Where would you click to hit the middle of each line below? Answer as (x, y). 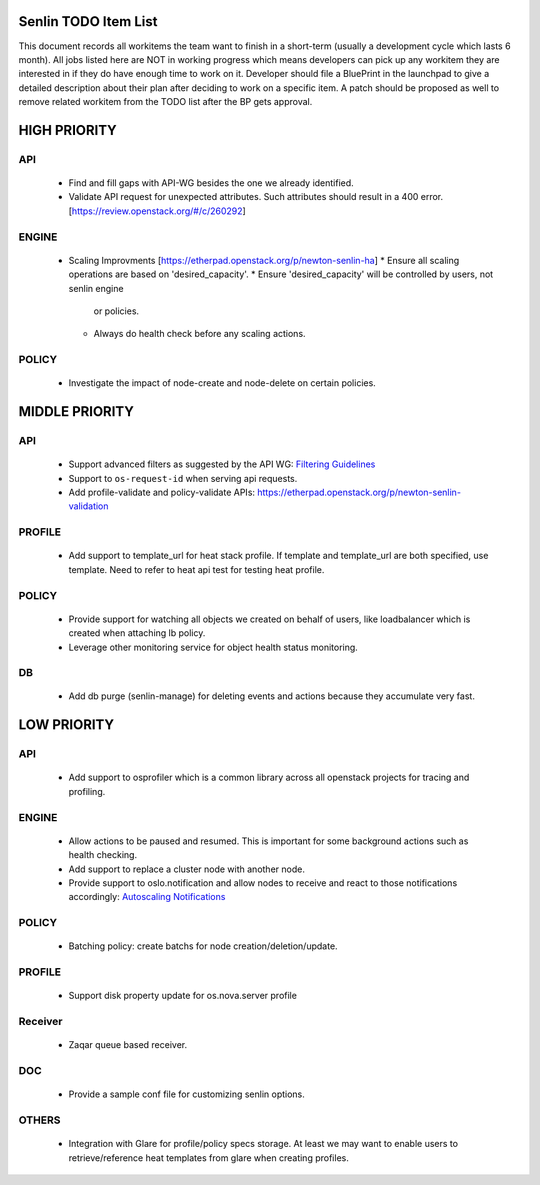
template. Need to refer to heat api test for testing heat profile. (196, 569)
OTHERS (39, 1120)
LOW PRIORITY (66, 725)
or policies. (116, 311)
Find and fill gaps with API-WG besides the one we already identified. (211, 183)
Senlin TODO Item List (88, 21)
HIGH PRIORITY (67, 130)
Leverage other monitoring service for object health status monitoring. (213, 647)
